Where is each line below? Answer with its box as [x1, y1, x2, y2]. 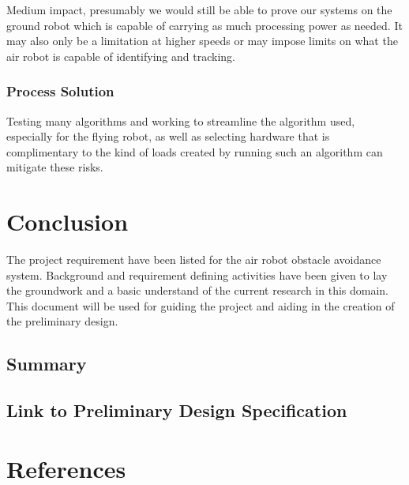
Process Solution [6, 81, 114, 101]
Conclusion [6, 205, 129, 238]
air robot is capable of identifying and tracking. [6, 47, 235, 64]
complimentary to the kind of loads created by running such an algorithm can [6, 143, 383, 160]
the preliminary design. [6, 313, 118, 329]
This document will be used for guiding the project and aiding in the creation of [6, 297, 395, 314]
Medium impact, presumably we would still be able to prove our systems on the [6, 2, 392, 17]
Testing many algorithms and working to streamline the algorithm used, [6, 112, 355, 129]
